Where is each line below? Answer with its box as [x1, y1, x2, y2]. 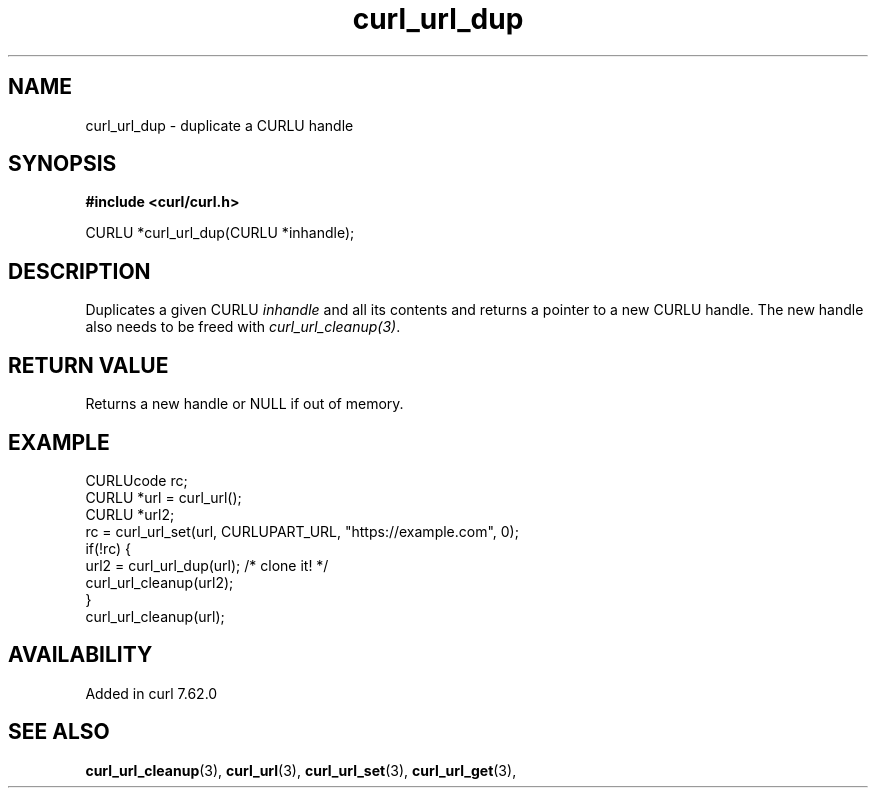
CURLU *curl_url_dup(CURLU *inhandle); [85, 224, 355, 242]
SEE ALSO [8, 719, 110, 745]
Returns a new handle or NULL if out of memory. [85, 395, 404, 413]
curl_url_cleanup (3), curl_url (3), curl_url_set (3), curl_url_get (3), [85, 761, 517, 779]
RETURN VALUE [8, 352, 169, 378]
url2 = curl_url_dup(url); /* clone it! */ [85, 556, 329, 574]
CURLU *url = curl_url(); [85, 488, 242, 506]
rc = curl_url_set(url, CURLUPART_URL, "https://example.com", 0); [85, 522, 519, 540]
